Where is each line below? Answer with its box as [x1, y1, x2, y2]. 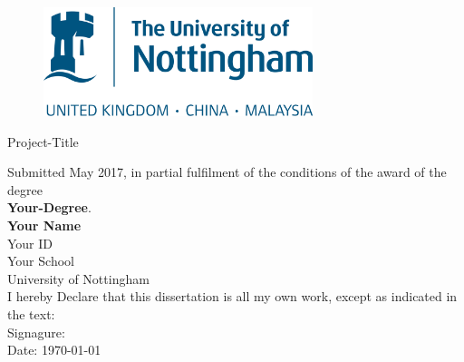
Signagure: [7, 322, 65, 341]
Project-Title [7, 132, 79, 151]
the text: [7, 304, 55, 323]
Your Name [7, 215, 82, 234]
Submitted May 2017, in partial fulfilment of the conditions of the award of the [7, 162, 447, 181]
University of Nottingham [7, 269, 150, 288]
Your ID [7, 233, 53, 252]
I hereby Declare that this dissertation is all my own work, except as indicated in [7, 287, 458, 306]
